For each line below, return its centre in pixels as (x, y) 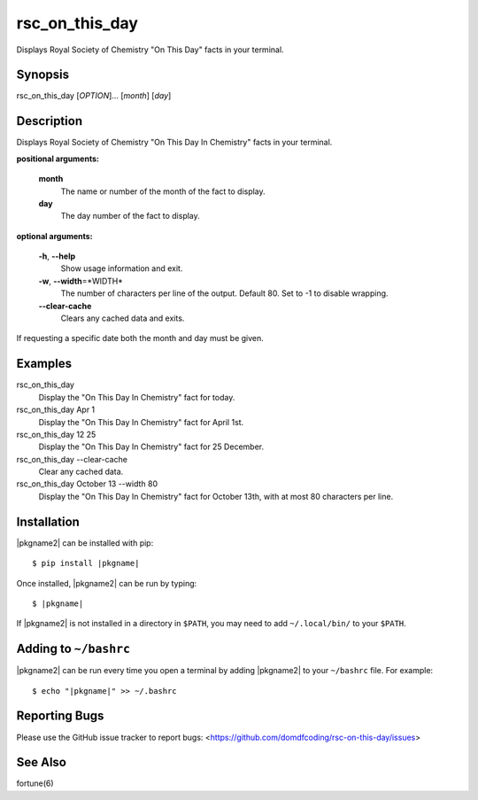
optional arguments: (54, 236)
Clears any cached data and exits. (123, 318)
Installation (48, 521)
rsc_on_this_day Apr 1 (56, 410)
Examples (44, 364)
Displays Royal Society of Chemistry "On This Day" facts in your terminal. (150, 50)
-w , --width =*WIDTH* (81, 281)
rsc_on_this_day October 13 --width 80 (87, 484)
